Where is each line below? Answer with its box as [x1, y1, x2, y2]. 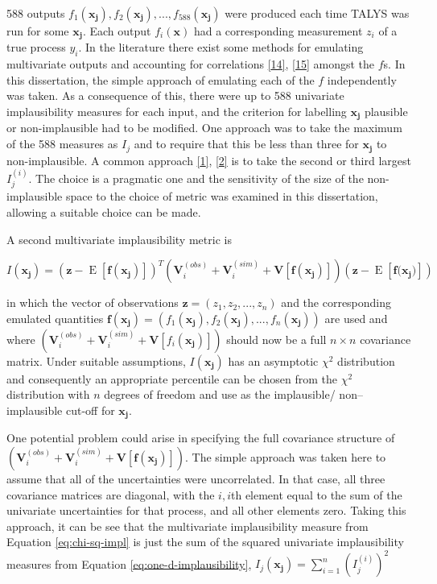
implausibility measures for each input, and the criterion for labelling [6, 103, 347, 120]
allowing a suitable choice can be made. [6, 203, 201, 220]
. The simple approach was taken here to [185, 448, 386, 465]
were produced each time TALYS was [225, 5, 410, 21]
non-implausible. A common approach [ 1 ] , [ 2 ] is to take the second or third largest [6, 151, 411, 168]
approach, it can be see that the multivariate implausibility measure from [6, 517, 369, 534]
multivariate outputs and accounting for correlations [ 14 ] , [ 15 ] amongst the [6, 56, 375, 72]
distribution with [6, 386, 90, 403]
